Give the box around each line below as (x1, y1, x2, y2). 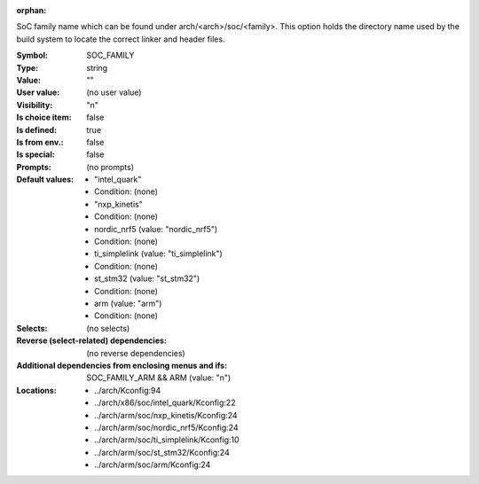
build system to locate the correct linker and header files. (16, 34, 225, 44)
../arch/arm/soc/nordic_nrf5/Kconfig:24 (94, 422, 239, 433)
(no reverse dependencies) (86, 347, 185, 358)
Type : (16, 62, 39, 73)
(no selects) (86, 323, 130, 333)
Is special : (16, 149, 55, 160)
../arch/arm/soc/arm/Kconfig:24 (94, 459, 211, 470)
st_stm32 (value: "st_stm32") (94, 273, 200, 284)
